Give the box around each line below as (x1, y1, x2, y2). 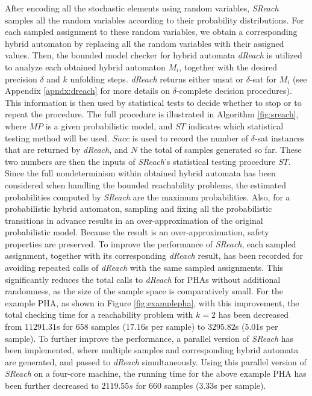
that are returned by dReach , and (5, 143, 128, 156)
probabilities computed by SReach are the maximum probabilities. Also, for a (5, 190, 290, 203)
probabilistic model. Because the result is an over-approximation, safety (5, 226, 269, 238)
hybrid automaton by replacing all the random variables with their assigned (5, 37, 284, 49)
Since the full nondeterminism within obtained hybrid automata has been (5, 167, 276, 179)
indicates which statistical (188, 119, 284, 132)
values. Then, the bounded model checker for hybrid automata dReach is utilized (5, 49, 302, 61)
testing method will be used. (5, 131, 110, 144)
